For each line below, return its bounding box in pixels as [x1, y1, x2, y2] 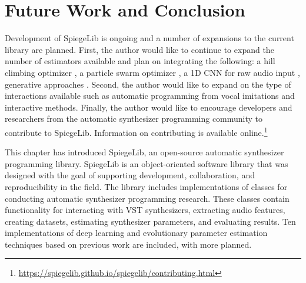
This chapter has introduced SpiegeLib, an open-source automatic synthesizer [5, 146, 284, 158]
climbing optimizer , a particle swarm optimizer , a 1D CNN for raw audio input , [5, 66, 300, 78]
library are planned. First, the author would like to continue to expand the [5, 43, 274, 55]
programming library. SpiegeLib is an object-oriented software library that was [5, 157, 288, 169]
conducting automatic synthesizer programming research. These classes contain [5, 192, 290, 204]
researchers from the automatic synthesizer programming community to [5, 112, 263, 125]
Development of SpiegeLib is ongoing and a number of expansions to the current [5, 32, 294, 44]
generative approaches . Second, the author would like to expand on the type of [5, 78, 291, 90]
